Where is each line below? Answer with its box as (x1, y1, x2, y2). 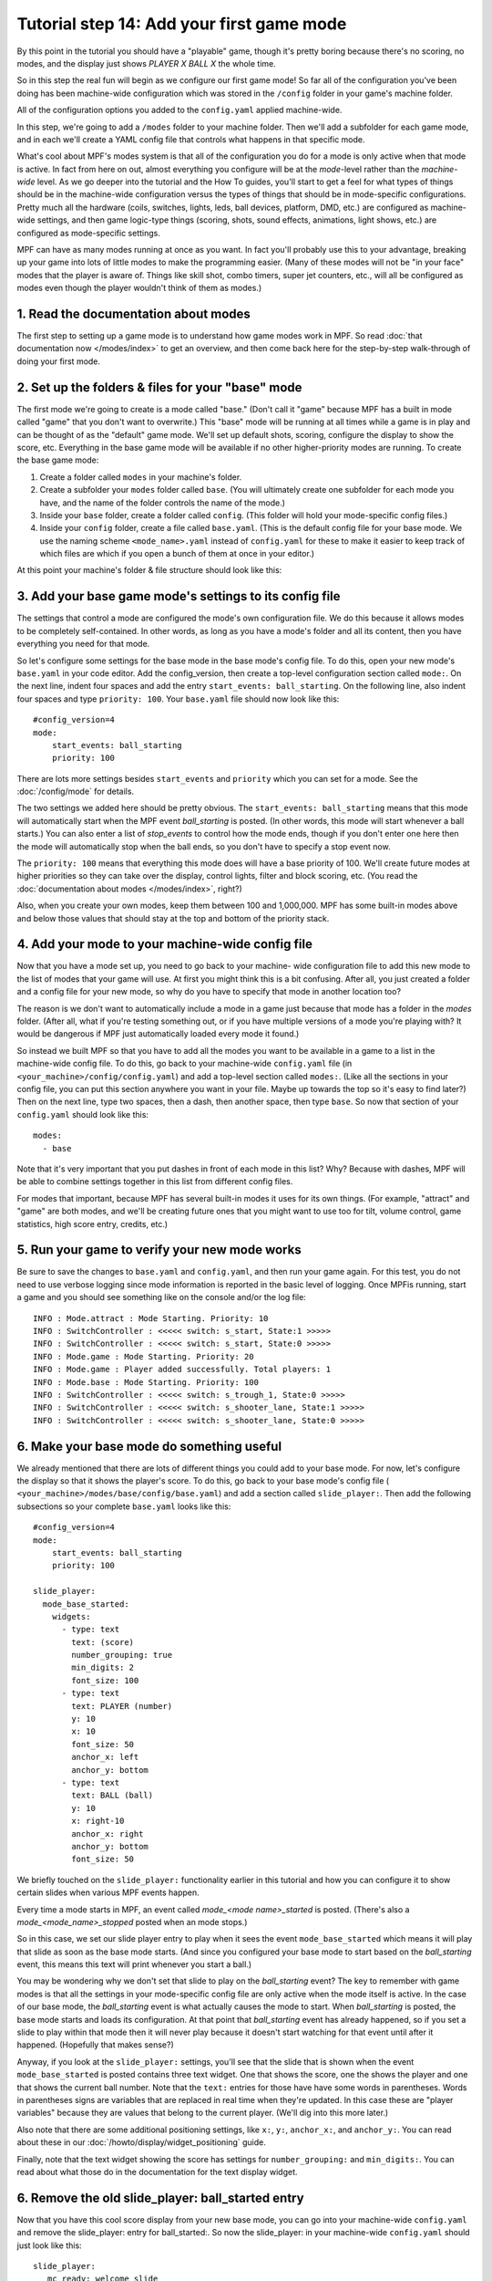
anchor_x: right (71, 1828, 144, 1838)
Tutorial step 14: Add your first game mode (16, 14, 347, 34)
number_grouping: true (71, 1650, 173, 1661)
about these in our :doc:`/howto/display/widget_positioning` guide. (16, 2137, 266, 2148)
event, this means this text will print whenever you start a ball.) (16, 1959, 252, 1970)
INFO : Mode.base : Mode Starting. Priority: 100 (33, 1377, 260, 1387)
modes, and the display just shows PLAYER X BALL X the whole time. (16, 57, 277, 68)
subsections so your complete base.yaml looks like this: (16, 1501, 231, 1512)
